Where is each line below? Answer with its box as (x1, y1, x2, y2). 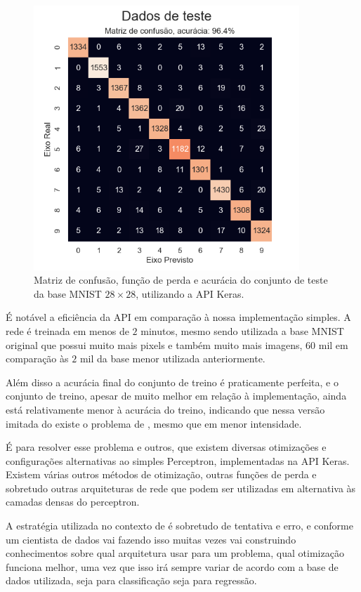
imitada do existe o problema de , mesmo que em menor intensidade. (6, 416, 302, 430)
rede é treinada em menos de (6, 323, 129, 338)
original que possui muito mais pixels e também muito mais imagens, (6, 337, 303, 352)
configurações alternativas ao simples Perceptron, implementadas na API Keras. (6, 453, 350, 468)
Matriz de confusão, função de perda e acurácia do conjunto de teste (34, 272, 328, 287)
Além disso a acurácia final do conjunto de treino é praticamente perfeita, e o (6, 374, 339, 389)
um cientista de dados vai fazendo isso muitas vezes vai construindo (6, 532, 296, 546)
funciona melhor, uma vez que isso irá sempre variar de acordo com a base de (6, 559, 339, 574)
